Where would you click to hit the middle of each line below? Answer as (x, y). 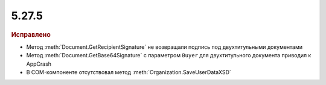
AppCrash (39, 64)
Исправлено (31, 34)
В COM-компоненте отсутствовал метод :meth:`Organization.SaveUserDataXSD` (129, 72)
